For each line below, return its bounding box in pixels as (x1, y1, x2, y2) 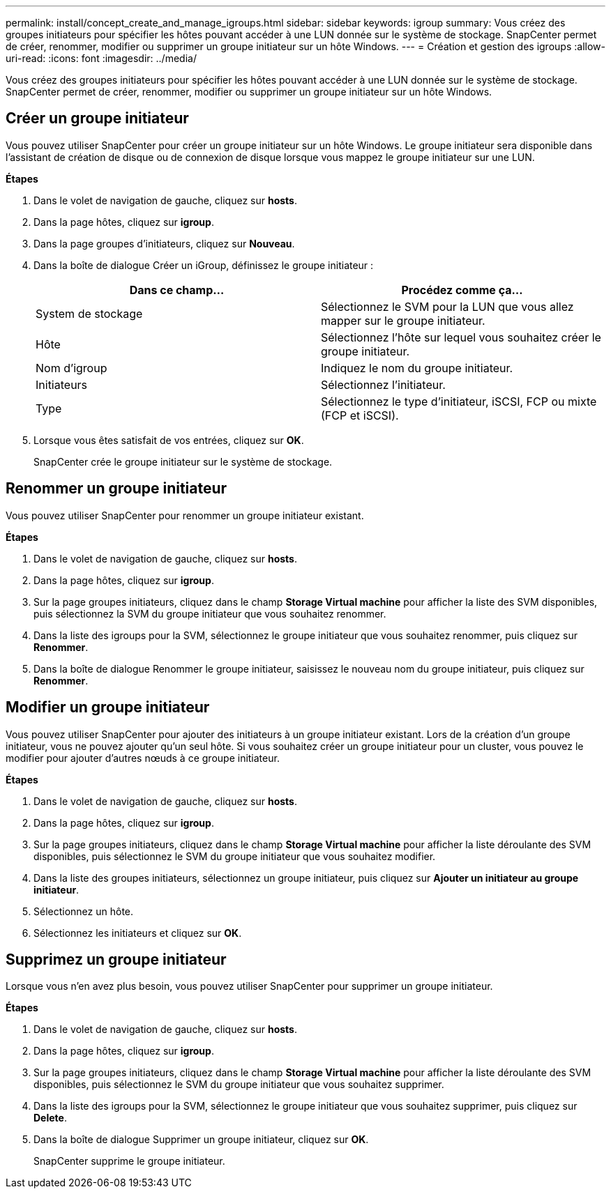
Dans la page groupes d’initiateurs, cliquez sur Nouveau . (33, 237, 295, 250)
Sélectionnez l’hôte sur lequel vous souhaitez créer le (321, 330, 601, 344)
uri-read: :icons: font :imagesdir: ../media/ (6, 52, 197, 64)
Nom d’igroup (36, 360, 107, 375)
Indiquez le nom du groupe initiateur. (321, 360, 513, 375)
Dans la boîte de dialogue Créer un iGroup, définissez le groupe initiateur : (33, 259, 374, 271)
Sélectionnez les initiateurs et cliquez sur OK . (33, 926, 242, 939)
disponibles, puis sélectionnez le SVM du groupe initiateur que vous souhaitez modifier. (33, 850, 436, 862)
